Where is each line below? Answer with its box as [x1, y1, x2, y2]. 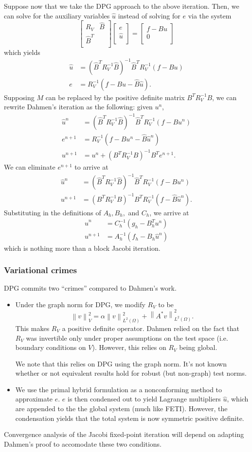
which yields [4, 47, 40, 57]
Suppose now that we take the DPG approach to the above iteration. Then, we [4, 1, 239, 11]
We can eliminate [4, 162, 55, 172]
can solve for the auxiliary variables [4, 10, 110, 20]
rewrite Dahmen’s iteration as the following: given [4, 102, 153, 112]
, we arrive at [149, 207, 189, 217]
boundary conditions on [15, 342, 86, 352]
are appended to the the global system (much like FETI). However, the [15, 403, 228, 414]
